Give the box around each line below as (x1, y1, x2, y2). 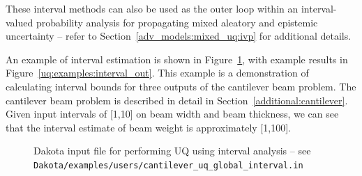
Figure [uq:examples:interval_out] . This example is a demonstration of (6, 65, 309, 80)
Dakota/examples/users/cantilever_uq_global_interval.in (33, 160, 303, 170)
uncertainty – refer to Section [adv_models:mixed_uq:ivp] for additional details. (6, 29, 352, 43)
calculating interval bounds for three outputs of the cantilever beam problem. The (6, 79, 356, 93)
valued (6, 15, 33, 29)
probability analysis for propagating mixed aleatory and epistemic (36, 15, 318, 29)
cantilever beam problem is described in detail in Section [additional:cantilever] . (6, 93, 348, 107)
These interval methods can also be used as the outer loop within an (6, 1, 299, 15)
